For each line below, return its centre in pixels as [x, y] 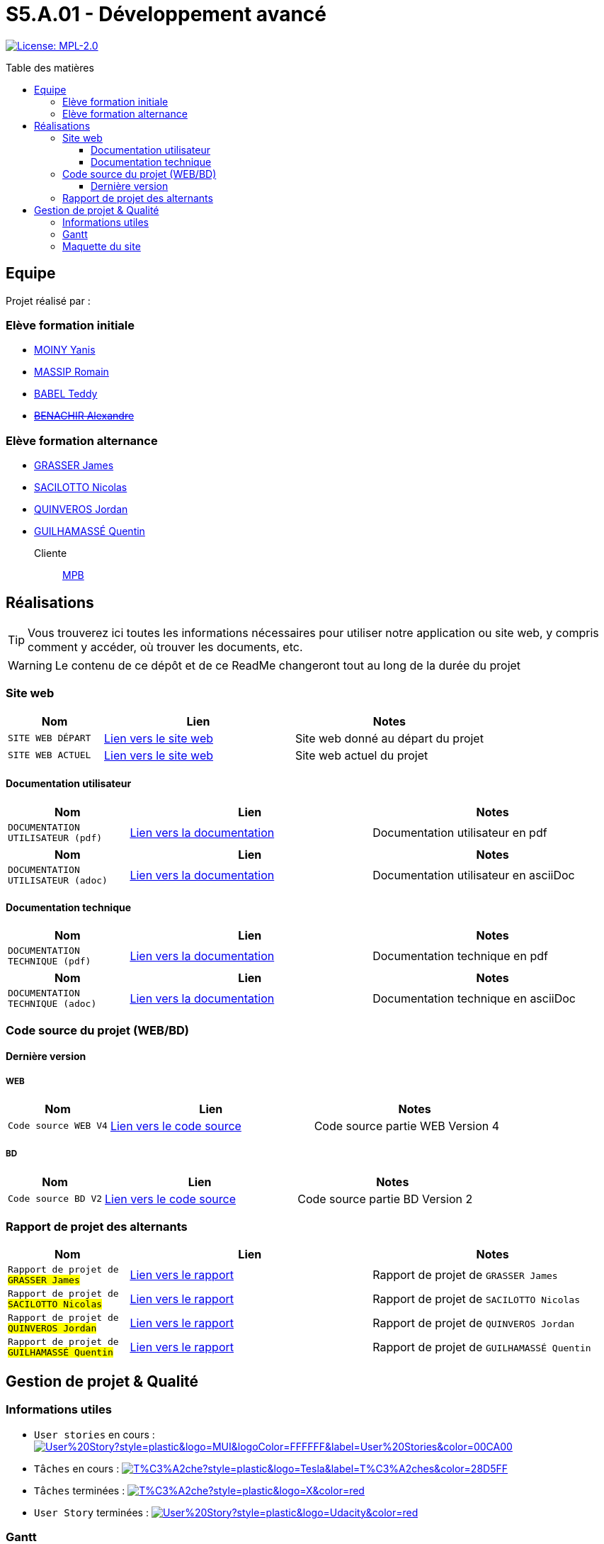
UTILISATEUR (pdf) [55, 838]
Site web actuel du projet [361, 755]
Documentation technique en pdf [460, 956]
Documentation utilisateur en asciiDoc [474, 875]
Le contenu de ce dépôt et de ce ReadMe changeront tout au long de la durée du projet [288, 665]
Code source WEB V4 [58, 1126]
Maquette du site [102, 246]
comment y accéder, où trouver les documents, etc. [165, 647]
